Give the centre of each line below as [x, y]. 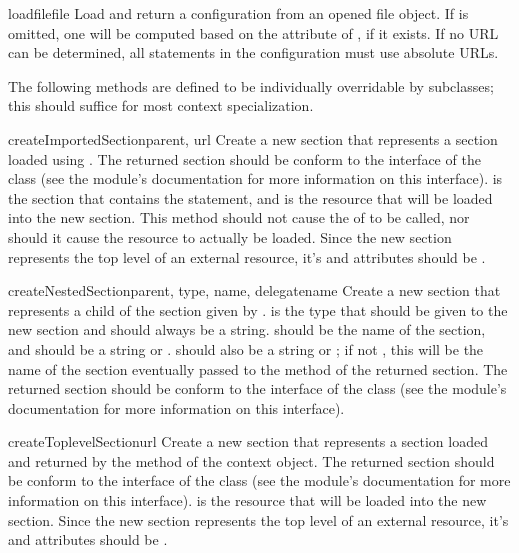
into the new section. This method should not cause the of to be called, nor [239, 217]
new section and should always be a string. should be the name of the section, [247, 329]
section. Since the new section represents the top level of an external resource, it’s [258, 519]
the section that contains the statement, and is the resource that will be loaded [250, 197]
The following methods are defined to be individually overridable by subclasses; [251, 85]
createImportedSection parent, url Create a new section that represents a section [253, 138]
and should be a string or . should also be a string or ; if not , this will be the [246, 348]
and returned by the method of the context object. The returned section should [251, 460]
